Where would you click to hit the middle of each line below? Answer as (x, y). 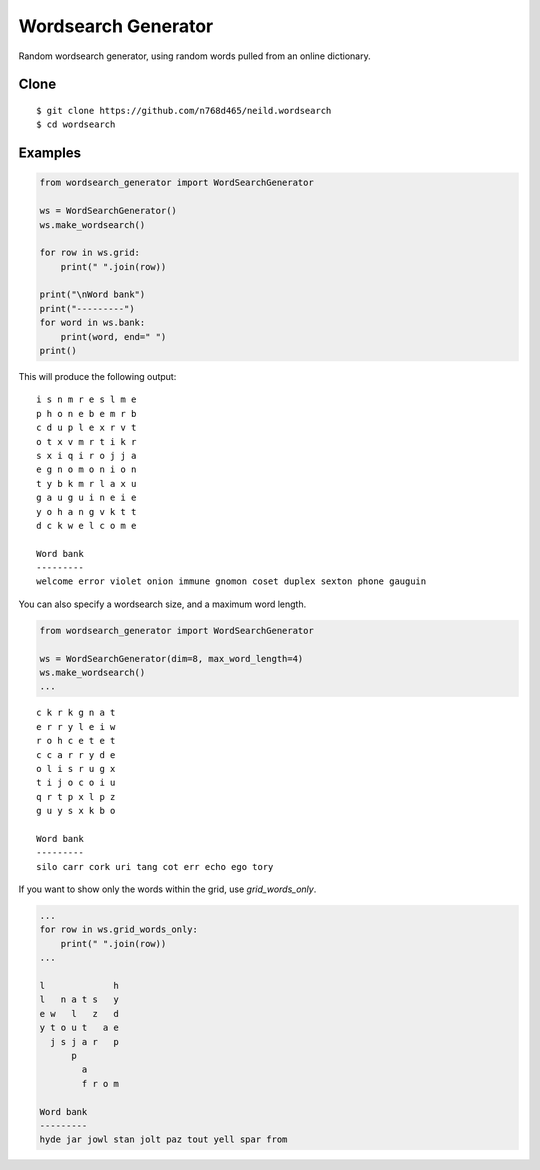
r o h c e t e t (76, 741)
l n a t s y (79, 999)
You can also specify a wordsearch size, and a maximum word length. (162, 604)
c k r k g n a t (76, 713)
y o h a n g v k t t (86, 511)
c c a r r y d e (76, 754)
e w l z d (79, 1013)
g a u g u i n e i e (86, 498)
